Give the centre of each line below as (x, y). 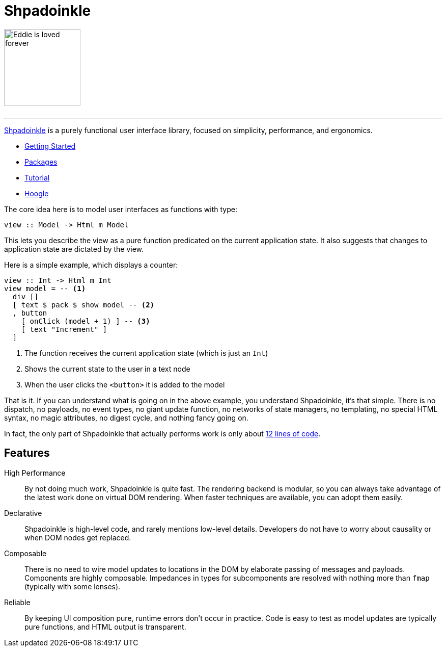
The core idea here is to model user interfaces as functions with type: (121, 209)
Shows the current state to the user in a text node (107, 369)
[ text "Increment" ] (64, 329)
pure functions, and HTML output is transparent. (105, 627)
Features (27, 453)
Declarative (23, 513)
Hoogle (37, 193)
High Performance (35, 473)
